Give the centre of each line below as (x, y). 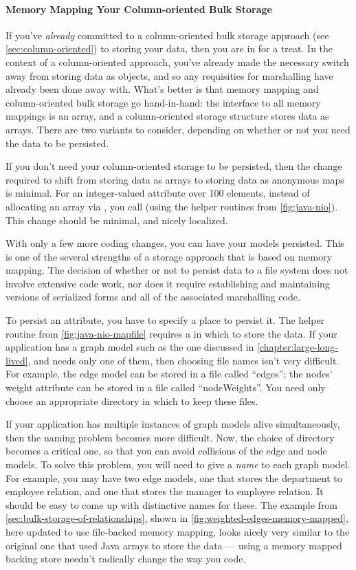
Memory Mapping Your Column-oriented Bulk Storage (139, 9)
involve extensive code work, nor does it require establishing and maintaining (168, 283)
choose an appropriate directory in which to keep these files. (132, 401)
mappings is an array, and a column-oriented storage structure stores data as (167, 116)
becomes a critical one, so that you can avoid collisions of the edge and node (166, 451)
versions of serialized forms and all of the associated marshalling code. (153, 297)
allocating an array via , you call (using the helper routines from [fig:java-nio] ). (172, 206)
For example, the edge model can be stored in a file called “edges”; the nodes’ (169, 374)
